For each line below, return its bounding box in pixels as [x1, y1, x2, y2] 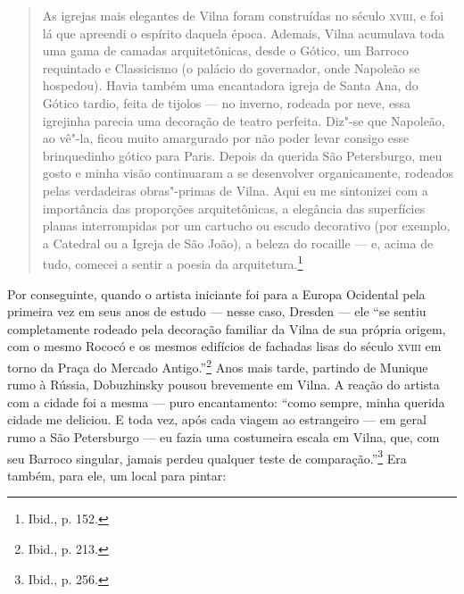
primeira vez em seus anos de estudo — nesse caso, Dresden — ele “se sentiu [7, 302, 427, 321]
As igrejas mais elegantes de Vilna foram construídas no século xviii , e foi [42, 6, 444, 24]
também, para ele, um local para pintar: [7, 465, 227, 484]
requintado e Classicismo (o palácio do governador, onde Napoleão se [42, 58, 420, 77]
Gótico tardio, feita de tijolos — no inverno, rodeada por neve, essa [42, 93, 411, 112]
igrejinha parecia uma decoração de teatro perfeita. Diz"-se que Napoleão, [42, 111, 445, 130]
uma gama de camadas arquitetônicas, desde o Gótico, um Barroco [42, 41, 409, 60]
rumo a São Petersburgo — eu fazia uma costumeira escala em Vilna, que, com [7, 427, 440, 446]
